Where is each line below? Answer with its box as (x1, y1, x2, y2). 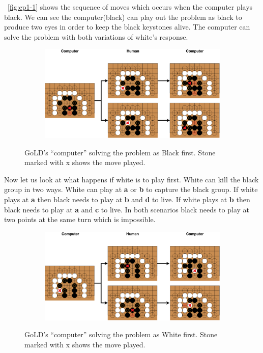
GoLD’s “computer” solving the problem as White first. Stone (24, 329, 218, 340)
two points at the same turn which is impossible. (4, 214, 156, 225)
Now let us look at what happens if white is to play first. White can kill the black (4, 174, 259, 184)
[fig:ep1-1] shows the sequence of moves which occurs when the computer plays (8, 2, 253, 12)
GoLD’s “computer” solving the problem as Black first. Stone (24, 147, 216, 157)
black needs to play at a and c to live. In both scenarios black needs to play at (4, 204, 249, 214)
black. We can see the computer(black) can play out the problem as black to (4, 11, 242, 22)
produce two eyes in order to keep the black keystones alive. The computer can (4, 21, 250, 32)
